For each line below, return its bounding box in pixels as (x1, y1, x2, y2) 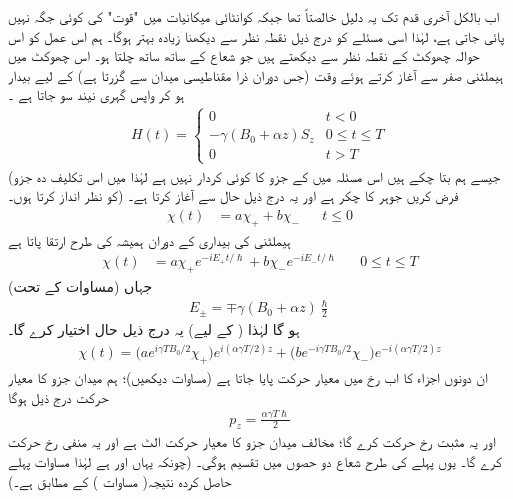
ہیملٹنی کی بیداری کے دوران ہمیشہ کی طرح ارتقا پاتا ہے (8, 229, 291, 250)
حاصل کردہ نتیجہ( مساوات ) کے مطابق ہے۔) (8, 470, 232, 491)
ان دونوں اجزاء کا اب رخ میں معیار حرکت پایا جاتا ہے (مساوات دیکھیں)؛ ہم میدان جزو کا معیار (8, 367, 489, 387)
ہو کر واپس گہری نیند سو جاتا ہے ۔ (8, 84, 185, 105)
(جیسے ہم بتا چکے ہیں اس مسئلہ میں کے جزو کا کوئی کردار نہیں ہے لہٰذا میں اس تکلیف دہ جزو (8, 165, 501, 186)
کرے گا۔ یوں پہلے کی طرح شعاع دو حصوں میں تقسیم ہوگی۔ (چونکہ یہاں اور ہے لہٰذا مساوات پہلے (8, 450, 502, 471)
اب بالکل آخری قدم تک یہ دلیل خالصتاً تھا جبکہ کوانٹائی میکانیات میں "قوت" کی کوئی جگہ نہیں (8, 6, 500, 26)
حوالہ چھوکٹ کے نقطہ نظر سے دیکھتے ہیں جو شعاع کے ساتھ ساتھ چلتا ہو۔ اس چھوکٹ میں (8, 45, 480, 66)
